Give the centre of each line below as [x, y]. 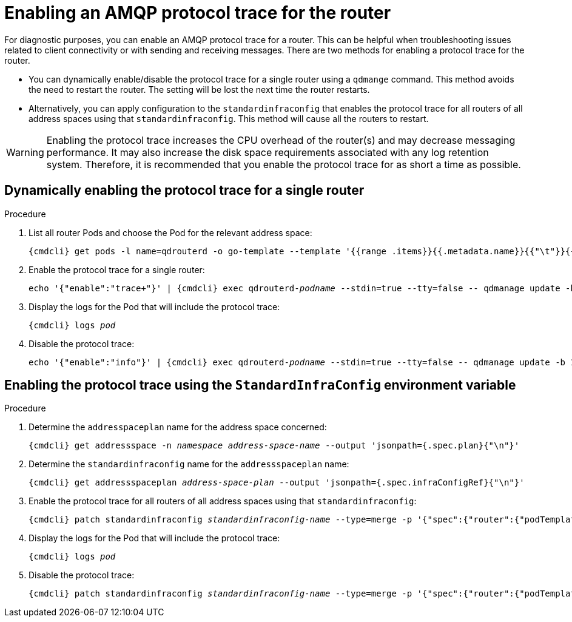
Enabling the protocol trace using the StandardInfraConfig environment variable [260, 385]
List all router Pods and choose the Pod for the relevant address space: [170, 232]
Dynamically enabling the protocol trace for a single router [184, 191]
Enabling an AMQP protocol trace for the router [198, 13]
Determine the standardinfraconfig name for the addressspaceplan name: [189, 464]
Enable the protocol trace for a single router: [117, 269]
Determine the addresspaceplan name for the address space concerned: [178, 427]
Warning [25, 152]
